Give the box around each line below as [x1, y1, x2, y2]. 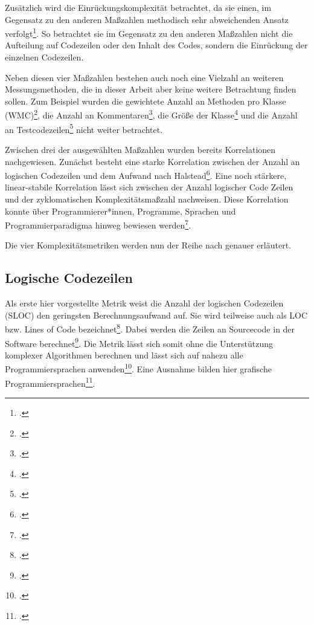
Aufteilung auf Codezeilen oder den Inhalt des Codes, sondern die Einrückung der [5, 39, 308, 51]
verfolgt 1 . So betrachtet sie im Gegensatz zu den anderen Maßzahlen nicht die [5, 25, 293, 39]
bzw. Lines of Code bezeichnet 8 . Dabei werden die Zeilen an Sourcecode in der [5, 321, 295, 335]
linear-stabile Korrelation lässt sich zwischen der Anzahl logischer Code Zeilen [5, 181, 293, 193]
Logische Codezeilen [5, 268, 133, 287]
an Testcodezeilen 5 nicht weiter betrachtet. [5, 121, 163, 135]
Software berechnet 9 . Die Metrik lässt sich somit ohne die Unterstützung [5, 335, 274, 349]
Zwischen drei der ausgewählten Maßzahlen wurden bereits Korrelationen [5, 143, 276, 155]
